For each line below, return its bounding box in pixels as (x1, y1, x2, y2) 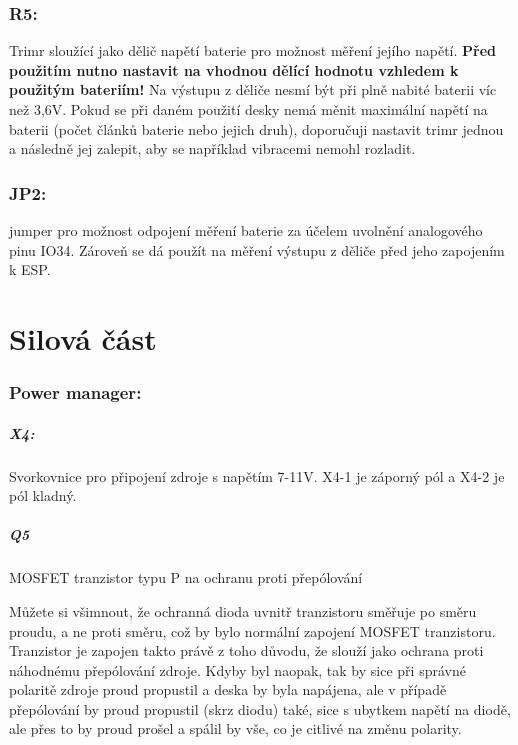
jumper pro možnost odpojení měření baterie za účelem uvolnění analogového (9, 220, 483, 240)
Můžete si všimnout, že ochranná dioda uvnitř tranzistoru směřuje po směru (9, 600, 477, 621)
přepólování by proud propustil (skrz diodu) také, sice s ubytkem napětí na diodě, (9, 698, 511, 719)
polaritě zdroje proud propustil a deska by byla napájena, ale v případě (9, 679, 447, 700)
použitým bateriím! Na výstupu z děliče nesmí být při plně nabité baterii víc (9, 79, 497, 100)
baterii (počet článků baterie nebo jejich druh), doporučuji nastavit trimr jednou (9, 118, 504, 139)
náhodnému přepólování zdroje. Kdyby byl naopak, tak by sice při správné (9, 659, 466, 680)
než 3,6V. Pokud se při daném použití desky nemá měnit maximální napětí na (9, 99, 488, 119)
